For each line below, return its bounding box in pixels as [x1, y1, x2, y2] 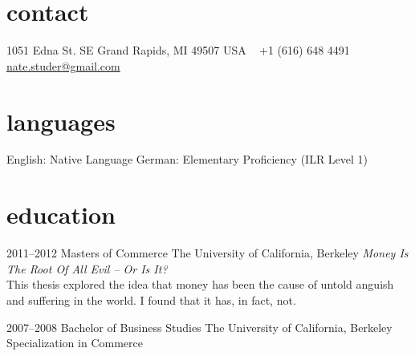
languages [6, 104, 116, 137]
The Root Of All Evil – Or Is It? [6, 260, 168, 277]
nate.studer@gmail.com [6, 57, 120, 74]
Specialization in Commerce [6, 334, 143, 351]
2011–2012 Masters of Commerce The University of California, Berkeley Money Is [6, 245, 409, 261]
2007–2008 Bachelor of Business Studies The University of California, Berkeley [6, 318, 393, 335]
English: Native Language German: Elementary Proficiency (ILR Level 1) [6, 151, 368, 168]
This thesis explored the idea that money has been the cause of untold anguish [6, 276, 394, 293]
